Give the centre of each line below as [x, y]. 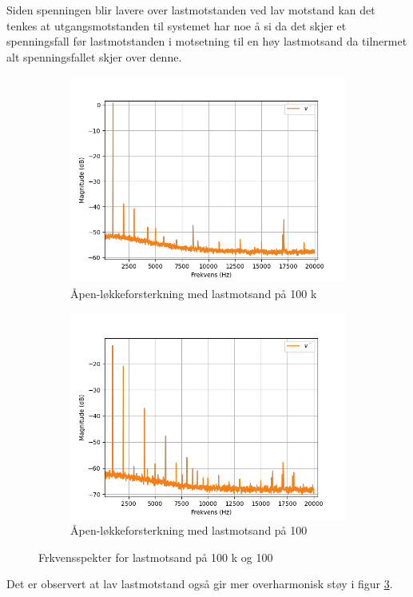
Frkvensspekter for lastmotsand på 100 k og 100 [156, 557]
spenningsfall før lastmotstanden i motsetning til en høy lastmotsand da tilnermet [207, 41]
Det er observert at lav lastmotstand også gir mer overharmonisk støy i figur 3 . [200, 584]
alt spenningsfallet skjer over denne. [94, 56]
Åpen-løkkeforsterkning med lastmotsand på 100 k [194, 293]
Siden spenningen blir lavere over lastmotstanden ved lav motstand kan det [191, 10]
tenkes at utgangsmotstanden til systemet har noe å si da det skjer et [177, 25]
